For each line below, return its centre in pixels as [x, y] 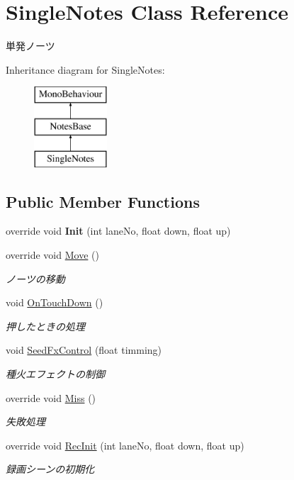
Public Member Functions [103, 201]
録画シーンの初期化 [50, 469]
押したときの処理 [45, 326]
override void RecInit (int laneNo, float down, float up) [125, 445]
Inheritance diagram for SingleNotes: [85, 69]
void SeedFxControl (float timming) [84, 350]
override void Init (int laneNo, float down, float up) [118, 231]
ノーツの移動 [35, 278]
